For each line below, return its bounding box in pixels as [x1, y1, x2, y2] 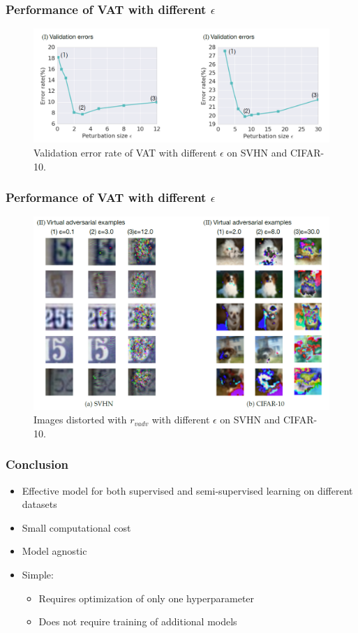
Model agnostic [22, 544, 87, 558]
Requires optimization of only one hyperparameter [38, 590, 255, 605]
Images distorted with [33, 412, 127, 427]
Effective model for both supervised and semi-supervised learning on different [22, 483, 353, 497]
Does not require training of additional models [38, 614, 237, 629]
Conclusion [6, 456, 68, 473]
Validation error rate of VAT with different [33, 145, 217, 159]
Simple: [22, 567, 54, 581]
